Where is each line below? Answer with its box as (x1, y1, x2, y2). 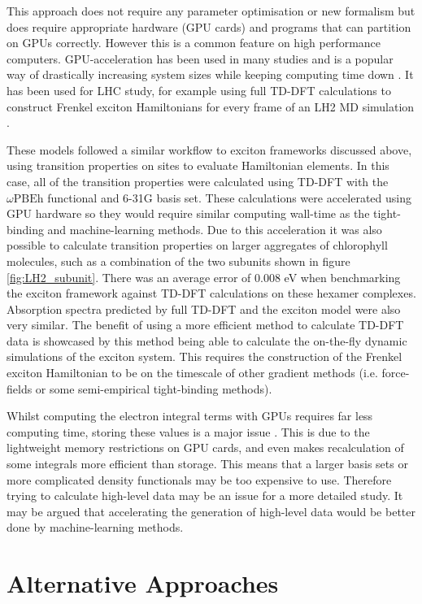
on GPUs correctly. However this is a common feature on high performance (7, 34, 381, 51)
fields (7, 380, 33, 397)
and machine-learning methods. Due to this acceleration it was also (47, 220, 382, 237)
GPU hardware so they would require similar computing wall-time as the (7, 205, 370, 222)
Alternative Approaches (7, 567, 279, 600)
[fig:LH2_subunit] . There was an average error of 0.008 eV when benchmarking (7, 268, 401, 285)
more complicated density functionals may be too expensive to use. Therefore (7, 471, 392, 488)
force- (381, 364, 410, 381)
